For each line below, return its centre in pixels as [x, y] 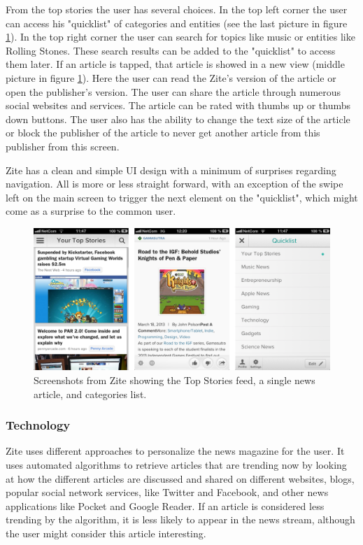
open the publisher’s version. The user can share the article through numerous [173, 91]
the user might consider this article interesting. [106, 533]
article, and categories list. [90, 394]
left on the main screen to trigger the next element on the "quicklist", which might [182, 197]
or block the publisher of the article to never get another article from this [163, 133]
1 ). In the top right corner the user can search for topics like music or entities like [180, 37]
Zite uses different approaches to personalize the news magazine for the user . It [175, 451]
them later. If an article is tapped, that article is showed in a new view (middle [175, 64]
